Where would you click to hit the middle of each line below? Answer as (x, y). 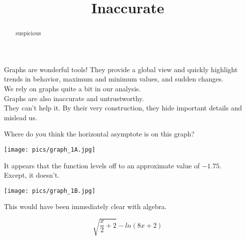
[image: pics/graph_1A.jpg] (50, 149)
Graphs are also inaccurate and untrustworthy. (74, 98)
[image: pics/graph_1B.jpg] (50, 191)
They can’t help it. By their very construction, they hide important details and (123, 108)
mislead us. (21, 117)
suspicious (28, 33)
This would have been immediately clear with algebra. (85, 206)
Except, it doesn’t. (32, 175)
